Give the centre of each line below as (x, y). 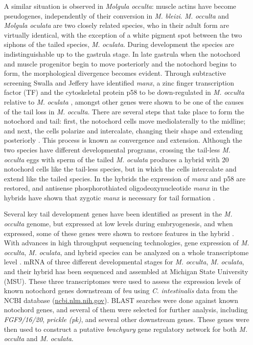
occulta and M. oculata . (39, 338)
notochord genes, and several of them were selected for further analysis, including (126, 310)
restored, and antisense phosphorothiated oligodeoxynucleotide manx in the (117, 188)
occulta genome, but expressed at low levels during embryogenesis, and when (118, 224)
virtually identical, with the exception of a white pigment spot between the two (123, 34)
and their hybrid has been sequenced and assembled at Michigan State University (126, 271)
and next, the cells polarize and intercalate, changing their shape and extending (123, 130)
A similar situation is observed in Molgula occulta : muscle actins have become (120, 6)
